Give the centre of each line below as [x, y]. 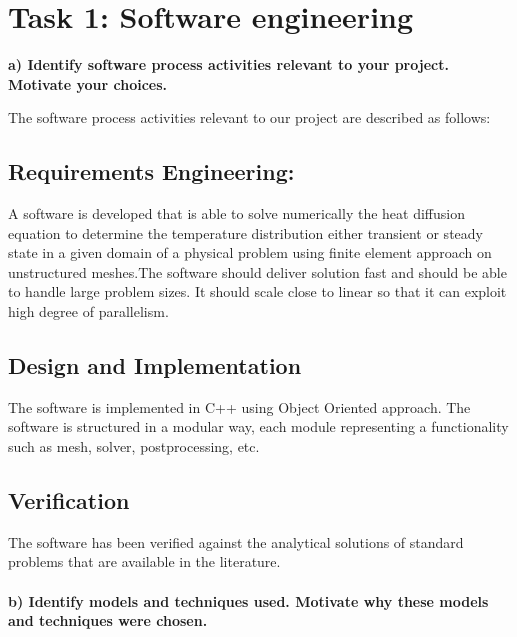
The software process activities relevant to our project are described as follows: [249, 117]
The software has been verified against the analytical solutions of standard [236, 541]
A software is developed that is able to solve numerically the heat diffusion [236, 213]
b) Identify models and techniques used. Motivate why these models [248, 600]
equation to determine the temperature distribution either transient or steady [245, 232]
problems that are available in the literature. [144, 561]
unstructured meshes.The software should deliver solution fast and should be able [257, 271]
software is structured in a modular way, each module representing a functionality [258, 426]
